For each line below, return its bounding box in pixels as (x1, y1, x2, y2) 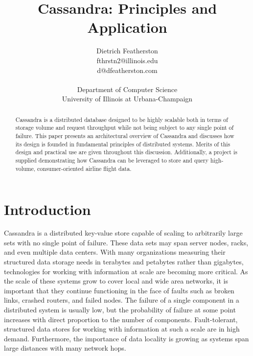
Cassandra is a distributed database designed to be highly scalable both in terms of (15, 115, 228, 123)
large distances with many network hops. (4, 343, 126, 353)
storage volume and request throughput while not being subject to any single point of (15, 123, 234, 132)
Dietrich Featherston (96, 46, 158, 56)
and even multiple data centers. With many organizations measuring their (4, 247, 226, 257)
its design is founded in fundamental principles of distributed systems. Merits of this (15, 140, 230, 148)
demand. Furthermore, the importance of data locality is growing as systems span (4, 333, 249, 343)
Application (87, 17, 167, 37)
